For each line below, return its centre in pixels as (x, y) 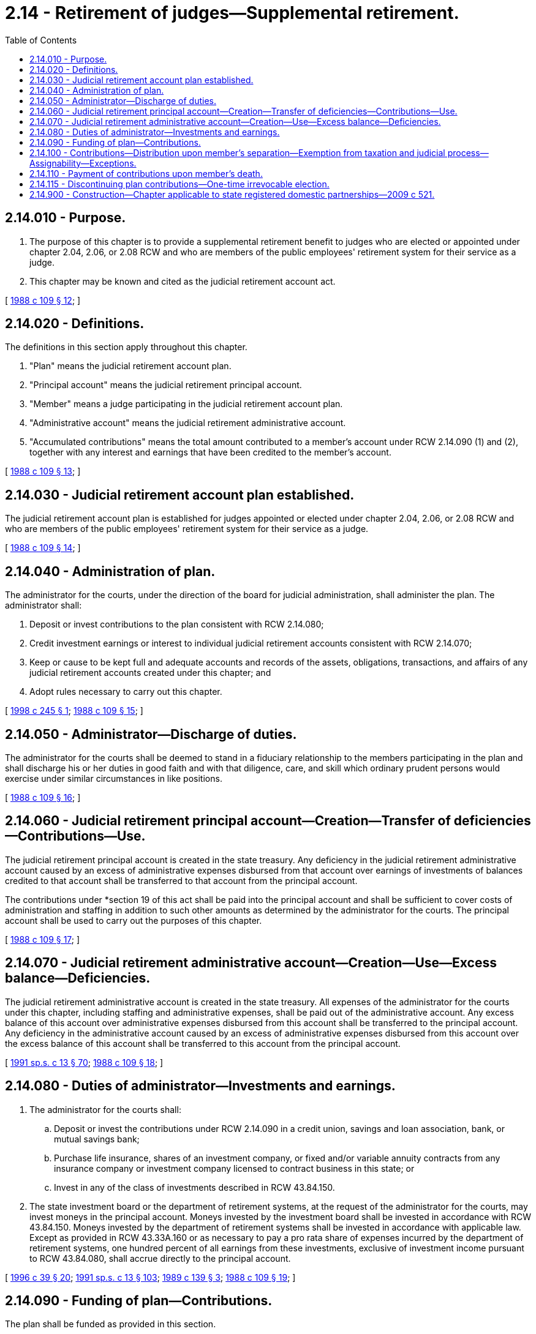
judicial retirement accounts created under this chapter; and (150, 673)
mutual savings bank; (97, 1139)
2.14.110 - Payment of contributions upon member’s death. (146, 173)
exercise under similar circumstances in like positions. (114, 778)
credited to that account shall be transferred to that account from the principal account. (181, 880)
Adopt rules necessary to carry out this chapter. (126, 692)
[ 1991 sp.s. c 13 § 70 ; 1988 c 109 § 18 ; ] (84, 1062)
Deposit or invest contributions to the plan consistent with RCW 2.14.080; (177, 624)
